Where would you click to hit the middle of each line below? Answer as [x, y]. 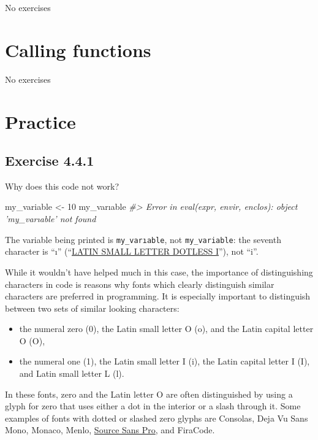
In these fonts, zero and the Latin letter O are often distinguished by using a [149, 394]
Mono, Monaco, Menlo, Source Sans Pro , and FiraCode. [110, 430]
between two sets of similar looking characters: [92, 308]
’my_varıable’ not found [51, 219]
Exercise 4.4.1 [50, 160]
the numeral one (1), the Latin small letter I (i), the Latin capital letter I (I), [165, 361]
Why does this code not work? [62, 186]
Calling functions [78, 49]
